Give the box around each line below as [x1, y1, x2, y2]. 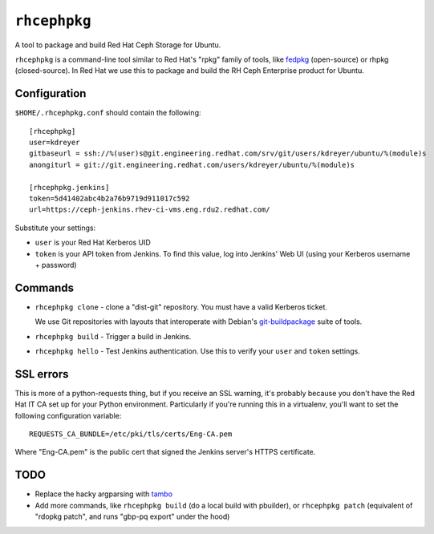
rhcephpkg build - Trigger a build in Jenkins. [34, 331, 192, 341]
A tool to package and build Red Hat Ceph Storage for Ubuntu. [14, 40, 221, 50]
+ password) [34, 260, 77, 269]
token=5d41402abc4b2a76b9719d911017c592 [29, 193, 190, 203]
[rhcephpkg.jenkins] [29, 183, 110, 192]
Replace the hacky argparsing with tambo [34, 489, 172, 499]
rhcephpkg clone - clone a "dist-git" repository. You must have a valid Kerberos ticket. [34, 301, 328, 312]
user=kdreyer [29, 138, 80, 148]
